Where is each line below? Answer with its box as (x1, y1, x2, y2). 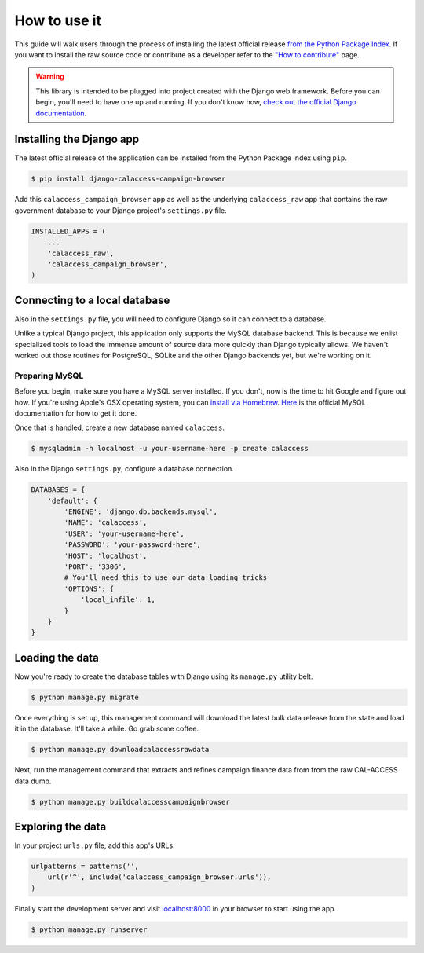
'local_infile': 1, (80, 596, 156, 604)
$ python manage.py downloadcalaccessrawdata (31, 745, 210, 754)
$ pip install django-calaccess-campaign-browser (31, 174, 226, 184)
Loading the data (14, 651, 100, 664)
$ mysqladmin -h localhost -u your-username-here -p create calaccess (31, 444, 309, 453)
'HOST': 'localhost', (64, 551, 148, 560)
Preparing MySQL (14, 370, 84, 381)
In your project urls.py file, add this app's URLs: (14, 841, 176, 850)
